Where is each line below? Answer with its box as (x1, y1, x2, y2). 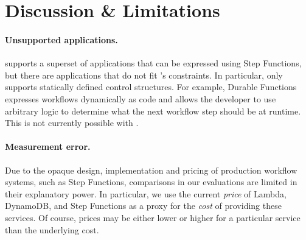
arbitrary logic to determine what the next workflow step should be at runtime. (5, 104, 301, 117)
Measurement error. (5, 140, 91, 153)
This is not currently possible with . (5, 116, 139, 129)
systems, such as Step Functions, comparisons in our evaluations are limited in (5, 175, 297, 188)
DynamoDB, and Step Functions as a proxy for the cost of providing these (5, 199, 282, 212)
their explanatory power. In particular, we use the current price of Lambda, (5, 187, 287, 200)
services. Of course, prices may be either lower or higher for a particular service (5, 211, 301, 224)
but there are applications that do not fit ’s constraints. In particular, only (5, 68, 283, 81)
